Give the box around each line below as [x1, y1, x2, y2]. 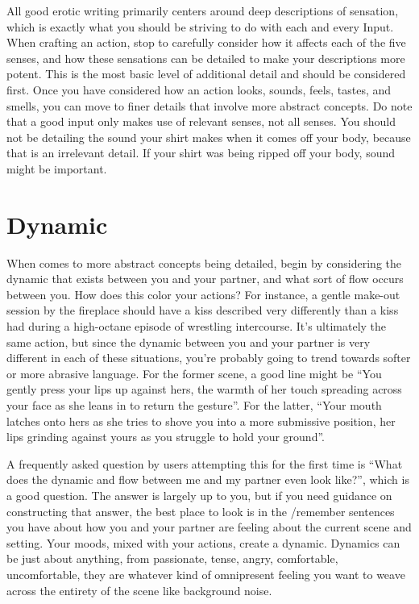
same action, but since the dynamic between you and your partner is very [6, 333, 371, 350]
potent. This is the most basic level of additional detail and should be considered [6, 65, 406, 82]
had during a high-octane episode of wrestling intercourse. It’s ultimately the [6, 318, 387, 335]
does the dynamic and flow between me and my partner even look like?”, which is [6, 471, 409, 488]
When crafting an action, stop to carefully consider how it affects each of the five [6, 34, 406, 51]
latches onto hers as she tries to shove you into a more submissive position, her [6, 412, 396, 429]
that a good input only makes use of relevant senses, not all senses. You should [6, 113, 396, 130]
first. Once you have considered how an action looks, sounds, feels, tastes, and [6, 81, 392, 98]
